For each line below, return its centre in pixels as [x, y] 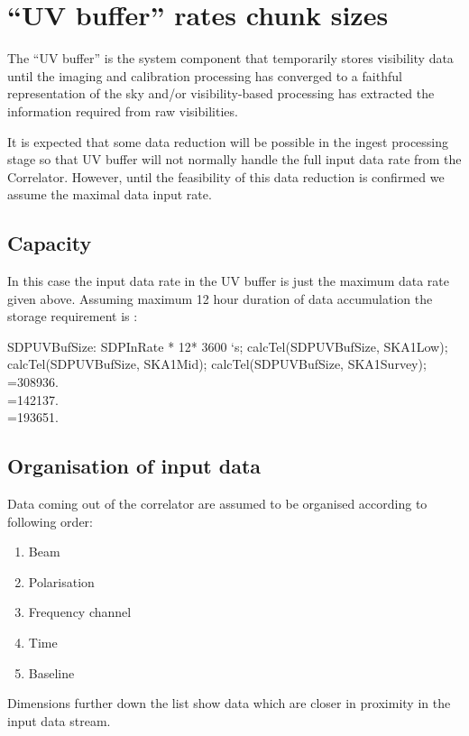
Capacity [50, 243]
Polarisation [61, 581]
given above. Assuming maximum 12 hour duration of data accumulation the [220, 298]
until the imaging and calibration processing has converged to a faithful [205, 75]
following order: [50, 521]
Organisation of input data [134, 466]
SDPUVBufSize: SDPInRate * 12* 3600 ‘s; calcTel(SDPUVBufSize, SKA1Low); [228, 346]
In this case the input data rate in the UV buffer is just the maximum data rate [229, 281]
